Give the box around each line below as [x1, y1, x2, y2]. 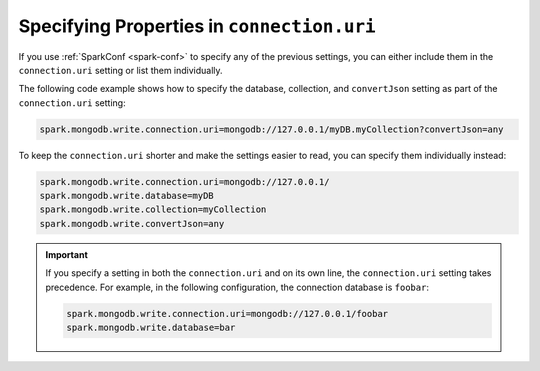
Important [45, 248, 89, 260]
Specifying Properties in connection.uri [18, 15, 376, 37]
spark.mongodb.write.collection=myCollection [39, 204, 267, 215]
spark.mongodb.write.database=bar [66, 321, 236, 333]
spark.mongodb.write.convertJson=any [39, 218, 225, 229]
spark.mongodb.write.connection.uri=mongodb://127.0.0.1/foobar [66, 308, 389, 319]
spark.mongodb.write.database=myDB [39, 190, 214, 202]
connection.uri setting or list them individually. [18, 64, 224, 76]
